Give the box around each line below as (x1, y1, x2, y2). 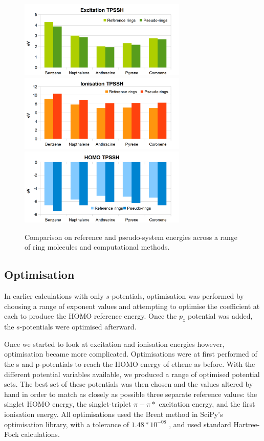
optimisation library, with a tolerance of (4, 418, 129, 429)
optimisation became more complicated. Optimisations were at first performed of (4, 348, 257, 359)
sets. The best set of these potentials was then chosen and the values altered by (4, 379, 253, 389)
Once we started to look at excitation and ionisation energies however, (4, 338, 225, 349)
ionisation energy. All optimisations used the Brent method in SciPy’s (4, 408, 223, 419)
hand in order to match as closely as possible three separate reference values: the (4, 388, 257, 399)
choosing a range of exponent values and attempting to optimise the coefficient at (4, 300, 260, 311)
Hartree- (233, 418, 260, 429)
